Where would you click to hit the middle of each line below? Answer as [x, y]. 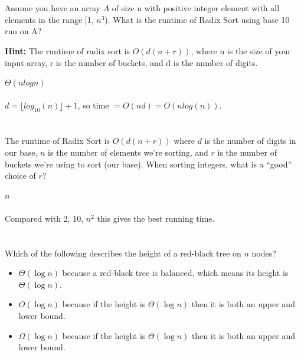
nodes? [264, 253]
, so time [93, 105]
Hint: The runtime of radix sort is [67, 50]
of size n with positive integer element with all [196, 8]
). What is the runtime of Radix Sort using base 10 [197, 19]
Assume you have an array [53, 8]
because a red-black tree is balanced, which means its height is [175, 273]
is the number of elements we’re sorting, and [128, 152]
